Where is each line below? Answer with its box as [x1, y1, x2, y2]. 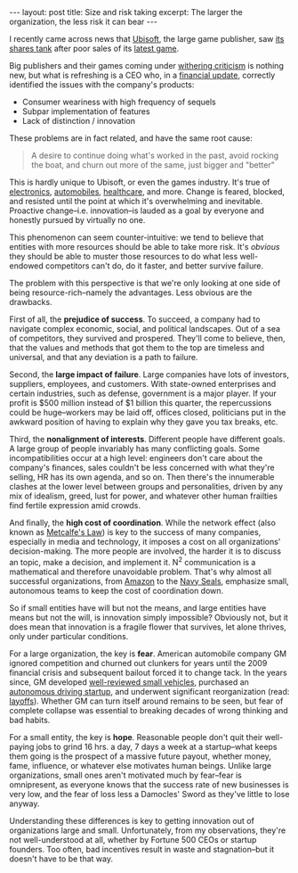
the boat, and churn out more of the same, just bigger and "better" [30, 160, 276, 170]
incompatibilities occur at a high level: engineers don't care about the [9, 453, 263, 463]
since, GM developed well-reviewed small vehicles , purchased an [9, 676, 249, 688]
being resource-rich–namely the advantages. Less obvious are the [9, 287, 253, 298]
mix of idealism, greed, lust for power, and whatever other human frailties [9, 490, 278, 501]
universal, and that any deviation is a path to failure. [9, 352, 198, 362]
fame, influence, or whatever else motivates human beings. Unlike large [9, 760, 272, 770]
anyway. [9, 798, 40, 809]
